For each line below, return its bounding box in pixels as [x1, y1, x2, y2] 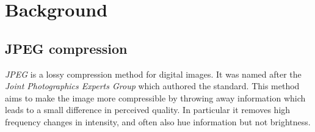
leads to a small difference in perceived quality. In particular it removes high [5, 103, 291, 116]
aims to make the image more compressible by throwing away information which [5, 91, 306, 104]
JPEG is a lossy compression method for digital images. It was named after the [5, 67, 302, 80]
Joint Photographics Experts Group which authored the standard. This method [5, 79, 300, 92]
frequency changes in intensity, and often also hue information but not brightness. [5, 115, 311, 128]
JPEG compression [5, 38, 128, 57]
